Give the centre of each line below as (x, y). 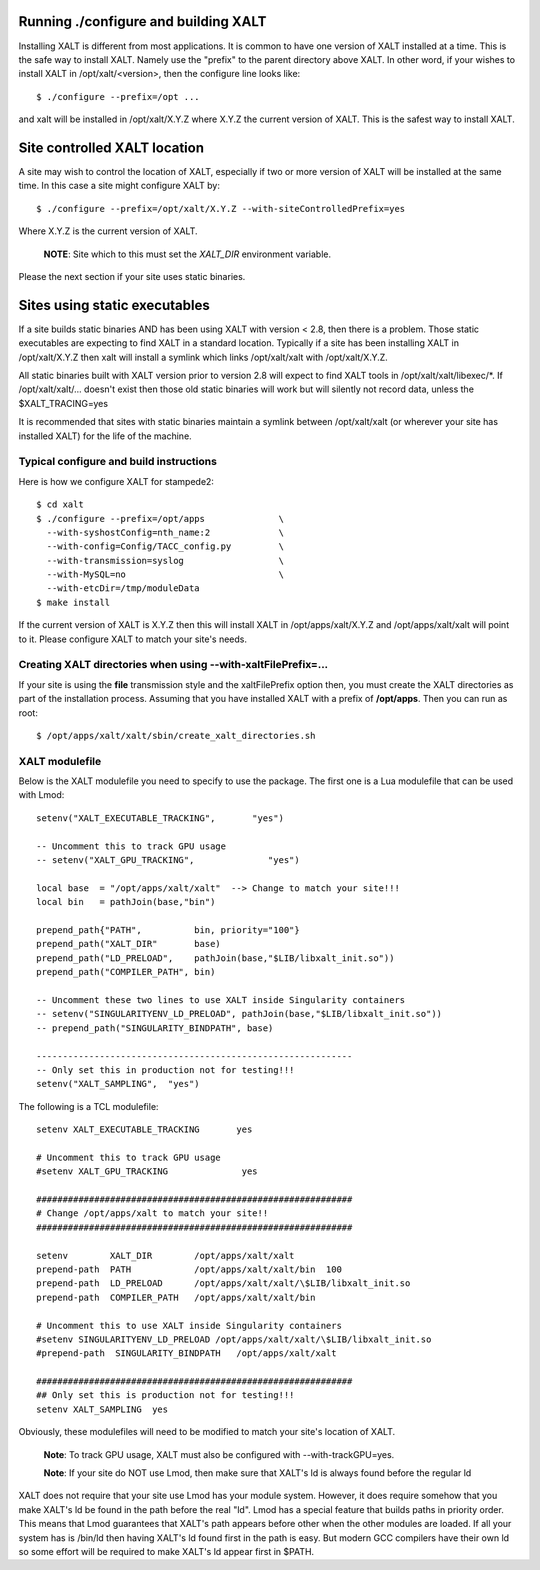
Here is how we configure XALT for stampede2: (116, 481)
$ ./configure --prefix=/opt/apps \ (160, 518)
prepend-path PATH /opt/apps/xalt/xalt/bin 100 (189, 1269)
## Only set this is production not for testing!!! (165, 1395)
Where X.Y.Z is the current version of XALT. (108, 231)
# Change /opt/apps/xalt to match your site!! (152, 1213)
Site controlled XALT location (111, 147)
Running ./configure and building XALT (142, 21)
